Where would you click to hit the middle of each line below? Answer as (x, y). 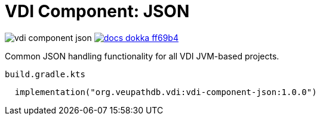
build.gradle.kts (45, 74)
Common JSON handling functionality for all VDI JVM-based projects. (142, 56)
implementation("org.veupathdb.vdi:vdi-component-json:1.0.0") (166, 92)
